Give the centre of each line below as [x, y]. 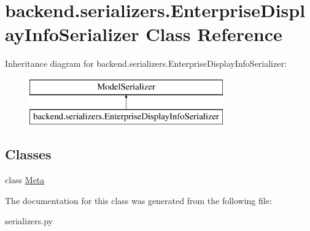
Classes [28, 154]
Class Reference [214, 34]
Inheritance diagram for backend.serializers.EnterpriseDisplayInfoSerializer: [146, 63]
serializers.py [29, 221]
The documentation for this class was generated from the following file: [138, 200]
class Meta [25, 180]
